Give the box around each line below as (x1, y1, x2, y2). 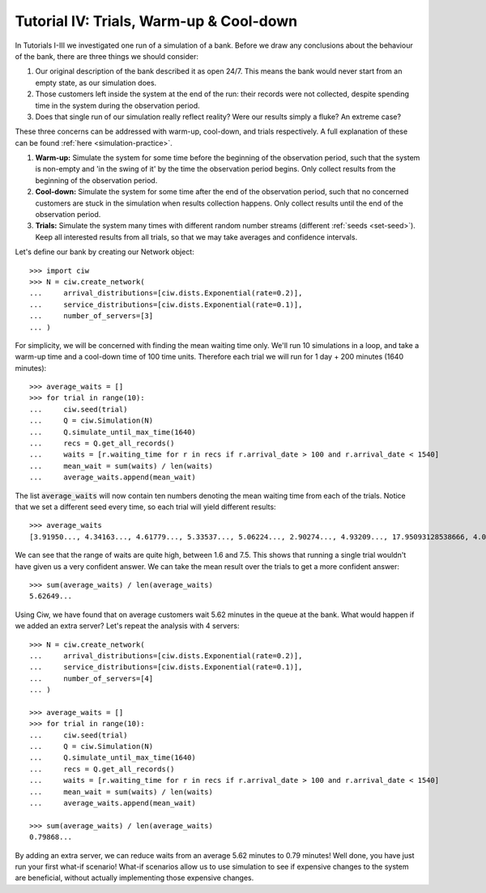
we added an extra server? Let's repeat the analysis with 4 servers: (15, 621, 240, 631)
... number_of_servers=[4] (29, 674, 154, 683)
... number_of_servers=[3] (29, 312, 154, 321)
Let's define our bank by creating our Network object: (15, 247, 194, 257)
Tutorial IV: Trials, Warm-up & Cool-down (15, 12, 298, 30)
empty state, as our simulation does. (35, 78, 157, 87)
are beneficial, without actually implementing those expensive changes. (15, 873, 254, 882)
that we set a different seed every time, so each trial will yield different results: (15, 502, 276, 512)
